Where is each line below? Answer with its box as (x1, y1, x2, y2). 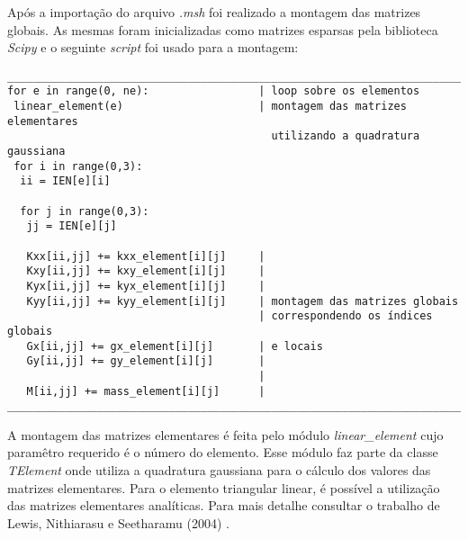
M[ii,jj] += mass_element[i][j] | (26, 384, 265, 398)
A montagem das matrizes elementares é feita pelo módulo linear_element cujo (7, 425, 444, 444)
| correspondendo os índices (258, 310, 433, 323)
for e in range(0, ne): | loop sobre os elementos (7, 85, 420, 98)
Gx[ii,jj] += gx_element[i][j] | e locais (26, 339, 323, 353)
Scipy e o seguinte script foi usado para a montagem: (7, 38, 299, 57)
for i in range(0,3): (13, 159, 143, 173)
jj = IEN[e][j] (26, 220, 117, 233)
